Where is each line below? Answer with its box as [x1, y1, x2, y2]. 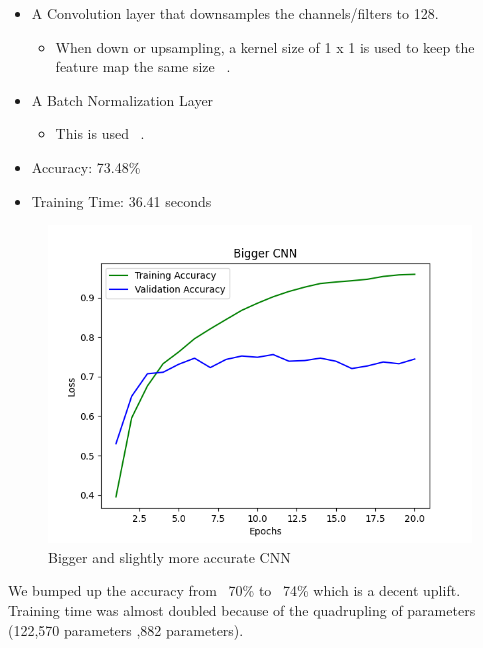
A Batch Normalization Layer [31, 89, 214, 110]
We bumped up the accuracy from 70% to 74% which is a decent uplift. [8, 580, 461, 601]
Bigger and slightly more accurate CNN [48, 546, 291, 567]
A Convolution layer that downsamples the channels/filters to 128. [31, 3, 439, 23]
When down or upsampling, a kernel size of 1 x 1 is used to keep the [55, 36, 475, 57]
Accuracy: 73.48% [31, 156, 141, 177]
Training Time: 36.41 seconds [31, 190, 212, 211]
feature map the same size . [55, 56, 231, 77]
